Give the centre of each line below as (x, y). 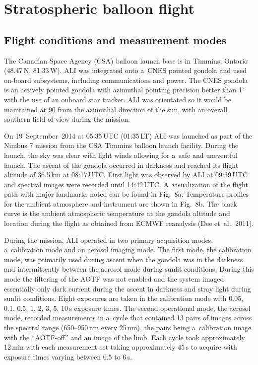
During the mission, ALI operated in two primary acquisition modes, (109, 240)
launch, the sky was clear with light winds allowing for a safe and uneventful (121, 155)
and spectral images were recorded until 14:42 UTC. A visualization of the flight (126, 184)
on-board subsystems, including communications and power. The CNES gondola (126, 80)
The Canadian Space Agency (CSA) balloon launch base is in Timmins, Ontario (126, 60)
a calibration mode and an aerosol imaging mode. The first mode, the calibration (128, 250)
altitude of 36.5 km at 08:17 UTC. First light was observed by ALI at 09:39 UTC (126, 175)
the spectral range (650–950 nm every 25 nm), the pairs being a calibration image (128, 328)
